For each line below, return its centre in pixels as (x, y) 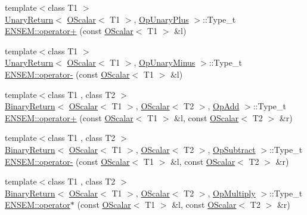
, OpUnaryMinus (165, 62)
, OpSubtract (232, 149)
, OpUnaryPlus (161, 19)
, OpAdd (224, 106)
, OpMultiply (232, 193)
